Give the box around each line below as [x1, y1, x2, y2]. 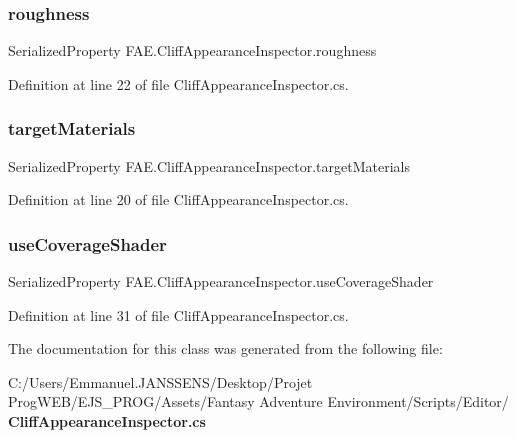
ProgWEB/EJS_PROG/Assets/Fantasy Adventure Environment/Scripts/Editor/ [8, 391, 509, 412]
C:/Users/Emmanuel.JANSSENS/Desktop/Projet [8, 371, 313, 392]
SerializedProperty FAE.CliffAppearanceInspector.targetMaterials [8, 155, 411, 176]
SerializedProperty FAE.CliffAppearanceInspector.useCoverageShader [8, 271, 434, 292]
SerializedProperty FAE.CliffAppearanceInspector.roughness [8, 40, 377, 61]
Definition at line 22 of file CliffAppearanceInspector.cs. [8, 73, 349, 94]
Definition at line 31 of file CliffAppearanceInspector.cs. [8, 304, 349, 325]
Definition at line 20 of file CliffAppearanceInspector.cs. [8, 189, 349, 210]
